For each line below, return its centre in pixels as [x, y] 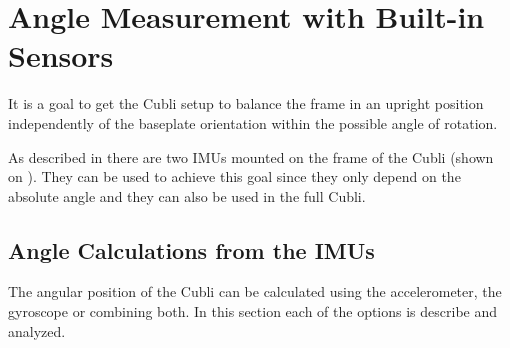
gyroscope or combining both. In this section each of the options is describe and [253, 311]
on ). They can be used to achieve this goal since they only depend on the [234, 176]
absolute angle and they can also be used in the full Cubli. [187, 195]
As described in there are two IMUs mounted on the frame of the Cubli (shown [251, 156]
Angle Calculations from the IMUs [191, 249]
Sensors [61, 55]
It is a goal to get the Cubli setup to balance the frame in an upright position [246, 103]
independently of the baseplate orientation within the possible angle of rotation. [253, 122]
